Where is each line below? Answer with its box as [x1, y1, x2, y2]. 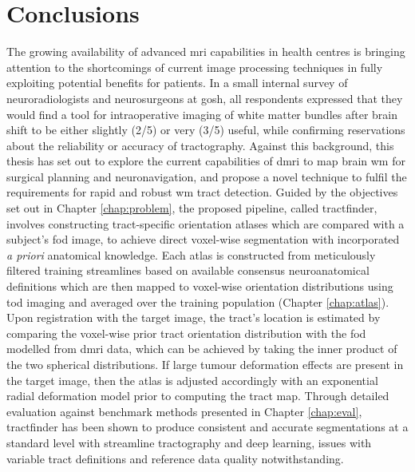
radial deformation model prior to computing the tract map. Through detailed [6, 387, 389, 404]
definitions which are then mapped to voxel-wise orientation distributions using [6, 278, 393, 295]
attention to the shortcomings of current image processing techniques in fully [6, 58, 383, 75]
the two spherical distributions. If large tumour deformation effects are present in [6, 356, 404, 372]
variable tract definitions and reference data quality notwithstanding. [6, 450, 344, 466]
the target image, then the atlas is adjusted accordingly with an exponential [6, 371, 378, 388]
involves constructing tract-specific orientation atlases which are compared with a [6, 215, 405, 232]
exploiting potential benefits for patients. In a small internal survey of [6, 74, 348, 91]
